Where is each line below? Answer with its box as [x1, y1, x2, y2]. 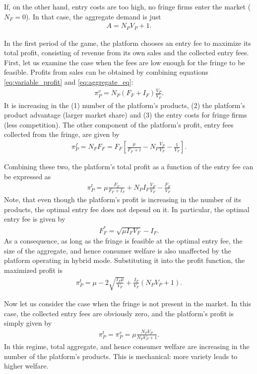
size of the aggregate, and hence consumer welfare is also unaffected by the [4, 245, 231, 255]
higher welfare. [4, 361, 49, 371]
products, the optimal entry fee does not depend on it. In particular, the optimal [4, 204, 250, 214]
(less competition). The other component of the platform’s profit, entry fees [4, 119, 234, 129]
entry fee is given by [4, 214, 65, 224]
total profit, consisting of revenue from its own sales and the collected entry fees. [4, 47, 249, 58]
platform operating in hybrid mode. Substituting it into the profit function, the [4, 255, 245, 265]
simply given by [4, 318, 52, 328]
